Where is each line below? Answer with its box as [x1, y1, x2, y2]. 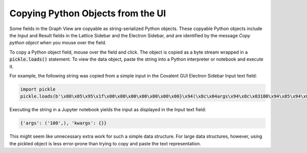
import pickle [20, 86, 56, 92]
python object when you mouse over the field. [9, 40, 107, 46]
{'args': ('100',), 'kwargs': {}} [20, 120, 107, 126]
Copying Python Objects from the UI [9, 8, 166, 19]
